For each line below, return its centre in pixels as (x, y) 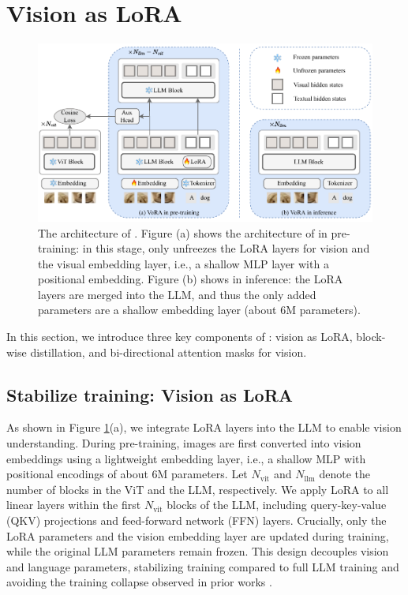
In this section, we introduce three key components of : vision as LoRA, (180, 337)
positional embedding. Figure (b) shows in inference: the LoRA (191, 279)
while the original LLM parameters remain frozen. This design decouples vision (198, 551)
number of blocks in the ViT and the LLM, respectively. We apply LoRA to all (198, 489)
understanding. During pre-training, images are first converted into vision (184, 443)
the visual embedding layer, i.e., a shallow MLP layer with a (183, 263)
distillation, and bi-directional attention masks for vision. (168, 352)
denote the (344, 474)
